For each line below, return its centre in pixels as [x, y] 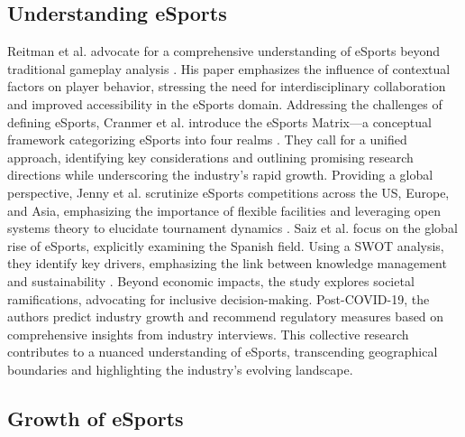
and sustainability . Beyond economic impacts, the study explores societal [211, 280]
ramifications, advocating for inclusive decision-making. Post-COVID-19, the [219, 298]
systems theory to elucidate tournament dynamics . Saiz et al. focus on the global [232, 228]
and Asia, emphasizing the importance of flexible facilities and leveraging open [224, 210]
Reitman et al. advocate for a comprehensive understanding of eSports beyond [224, 51]
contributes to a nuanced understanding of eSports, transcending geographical [223, 352]
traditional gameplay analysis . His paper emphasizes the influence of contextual [229, 68]
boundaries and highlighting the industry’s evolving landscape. [180, 369]
